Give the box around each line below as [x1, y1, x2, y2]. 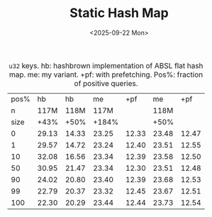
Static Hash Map [69, 5, 169, 21]
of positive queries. [74, 78, 138, 88]
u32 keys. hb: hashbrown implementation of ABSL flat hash [9, 60, 203, 70]
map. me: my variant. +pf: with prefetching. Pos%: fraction [9, 69, 203, 79]
